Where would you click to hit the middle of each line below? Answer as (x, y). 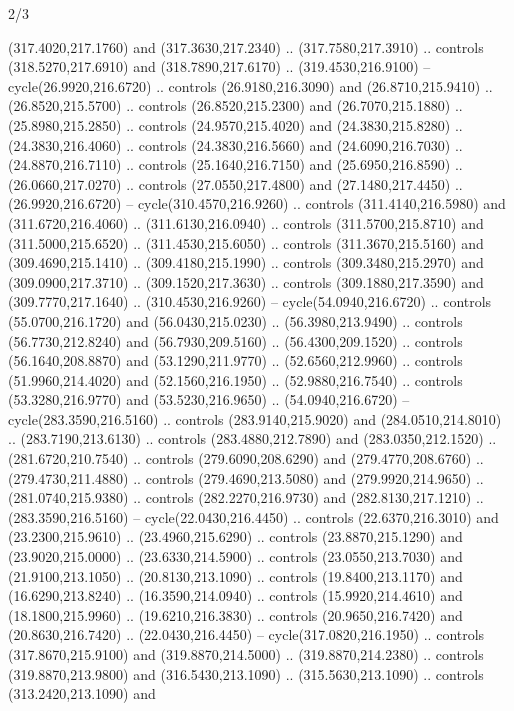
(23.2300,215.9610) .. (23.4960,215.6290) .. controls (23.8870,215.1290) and (235, 536)
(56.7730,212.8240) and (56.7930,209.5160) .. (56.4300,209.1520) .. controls (235, 340)
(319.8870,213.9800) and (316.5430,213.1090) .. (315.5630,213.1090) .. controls (246, 673)
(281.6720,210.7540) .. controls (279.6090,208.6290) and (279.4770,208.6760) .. (246, 458)
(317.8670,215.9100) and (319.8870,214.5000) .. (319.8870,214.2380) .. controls (246, 654)
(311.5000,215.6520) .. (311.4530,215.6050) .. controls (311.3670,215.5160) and (246, 242)
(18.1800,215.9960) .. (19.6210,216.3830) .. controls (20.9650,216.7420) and (235, 614)
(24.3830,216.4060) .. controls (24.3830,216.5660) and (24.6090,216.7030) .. (235, 144)
